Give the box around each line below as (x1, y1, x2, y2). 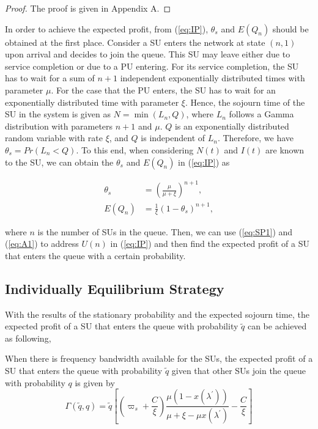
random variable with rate (5, 131, 103, 144)
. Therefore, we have (217, 131, 294, 144)
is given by (75, 376, 115, 389)
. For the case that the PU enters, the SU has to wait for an (51, 83, 276, 96)
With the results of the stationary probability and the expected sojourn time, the (5, 307, 309, 320)
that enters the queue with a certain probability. (5, 249, 186, 262)
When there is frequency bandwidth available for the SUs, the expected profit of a (5, 352, 313, 365)
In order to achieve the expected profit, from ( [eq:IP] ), (5, 22, 209, 35)
